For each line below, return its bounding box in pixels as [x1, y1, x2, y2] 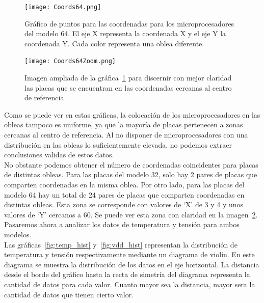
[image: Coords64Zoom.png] [24, 58, 116, 65]
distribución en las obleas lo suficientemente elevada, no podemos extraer [4, 139, 232, 150]
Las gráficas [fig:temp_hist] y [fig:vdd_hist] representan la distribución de [4, 239, 237, 250]
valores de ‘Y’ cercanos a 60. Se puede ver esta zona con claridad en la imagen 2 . [4, 209, 258, 219]
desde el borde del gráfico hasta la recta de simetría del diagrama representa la [4, 269, 250, 280]
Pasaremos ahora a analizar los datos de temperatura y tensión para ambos [4, 219, 240, 230]
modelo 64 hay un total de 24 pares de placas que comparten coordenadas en [4, 189, 245, 200]
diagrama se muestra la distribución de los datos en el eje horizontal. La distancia [4, 259, 259, 269]
